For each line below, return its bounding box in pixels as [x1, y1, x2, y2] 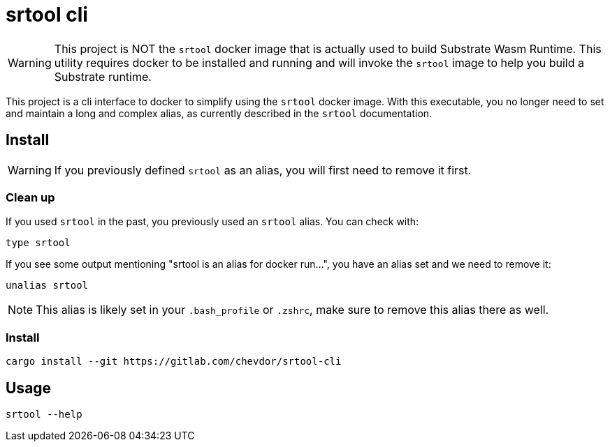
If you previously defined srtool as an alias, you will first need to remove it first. [54, 162, 472, 177]
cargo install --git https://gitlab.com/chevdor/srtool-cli [6, 356, 342, 368]
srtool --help [6, 408, 82, 420]
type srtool [6, 237, 71, 249]
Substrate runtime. [54, 69, 152, 84]
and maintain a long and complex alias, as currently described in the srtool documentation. [6, 107, 433, 119]
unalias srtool [6, 280, 89, 291]
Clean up [6, 190, 55, 204]
